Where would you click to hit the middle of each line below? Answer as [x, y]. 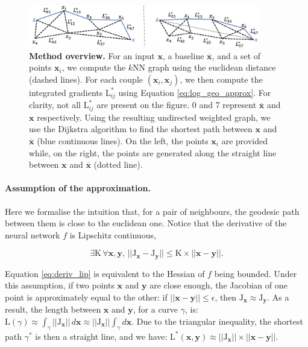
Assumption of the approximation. [78, 188]
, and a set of [236, 55]
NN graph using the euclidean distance [204, 67]
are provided [245, 140]
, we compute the [94, 67]
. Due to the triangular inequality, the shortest [217, 321]
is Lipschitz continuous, [113, 234]
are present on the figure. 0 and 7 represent [177, 105]
